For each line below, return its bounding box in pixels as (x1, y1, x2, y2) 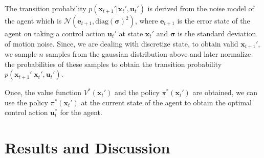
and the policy (114, 87, 160, 98)
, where (135, 15, 158, 26)
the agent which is (5, 15, 62, 26)
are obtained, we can (192, 87, 257, 98)
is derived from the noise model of (147, 3, 254, 13)
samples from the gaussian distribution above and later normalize (46, 49, 251, 59)
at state (119, 28, 143, 38)
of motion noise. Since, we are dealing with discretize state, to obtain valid (5, 38, 238, 49)
